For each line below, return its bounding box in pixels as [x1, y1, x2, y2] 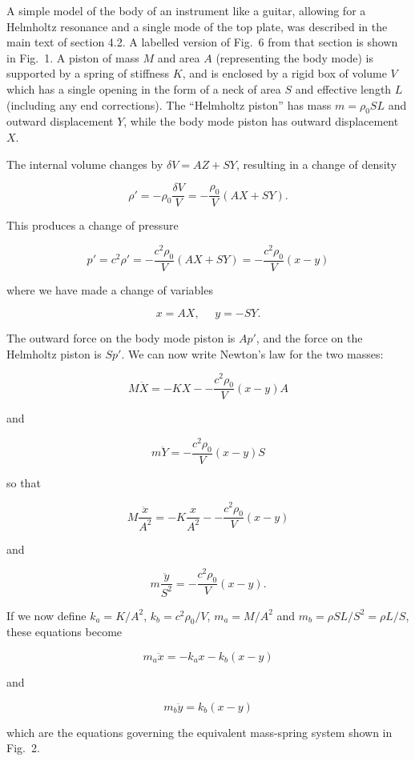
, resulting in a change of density [236, 155, 397, 172]
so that [6, 474, 41, 491]
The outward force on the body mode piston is [6, 330, 236, 346]
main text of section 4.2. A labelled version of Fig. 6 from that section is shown [6, 34, 398, 50]
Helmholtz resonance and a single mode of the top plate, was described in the [6, 18, 388, 34]
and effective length [295, 80, 392, 97]
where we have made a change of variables [6, 281, 213, 298]
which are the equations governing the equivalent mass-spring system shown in [6, 723, 393, 740]
